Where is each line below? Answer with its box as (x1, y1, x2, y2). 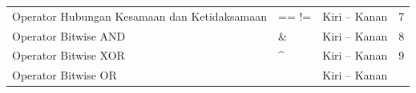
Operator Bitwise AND (12, 27, 126, 44)
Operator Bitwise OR (12, 67, 117, 83)
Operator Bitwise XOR (12, 47, 125, 64)
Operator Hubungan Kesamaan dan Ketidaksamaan (12, 7, 267, 24)
